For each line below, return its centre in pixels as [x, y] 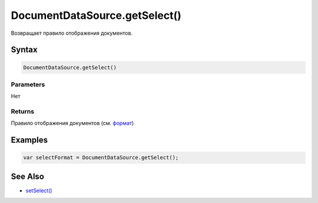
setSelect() [39, 190]
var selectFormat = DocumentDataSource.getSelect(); [101, 158]
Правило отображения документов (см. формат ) [72, 123]
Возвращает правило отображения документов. [72, 33]
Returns [23, 112]
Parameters [28, 84]
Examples [29, 140]
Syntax [24, 50]
